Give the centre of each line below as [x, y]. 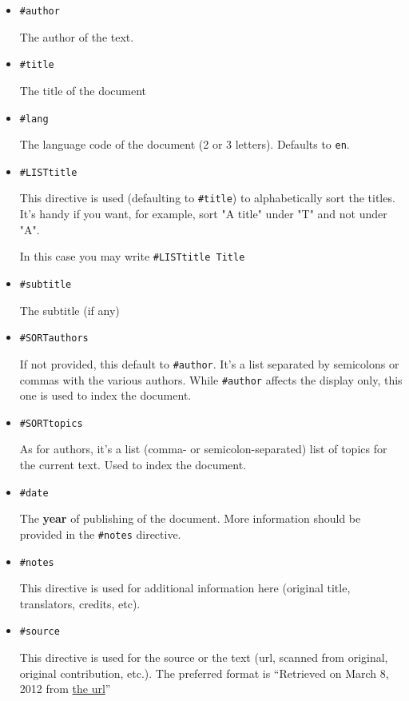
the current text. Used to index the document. [133, 465]
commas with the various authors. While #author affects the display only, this [211, 379]
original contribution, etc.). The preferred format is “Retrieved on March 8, [204, 673]
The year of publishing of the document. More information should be [190, 518]
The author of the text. [77, 36]
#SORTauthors [54, 339]
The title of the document [83, 90]
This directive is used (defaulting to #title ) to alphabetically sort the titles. [207, 198]
